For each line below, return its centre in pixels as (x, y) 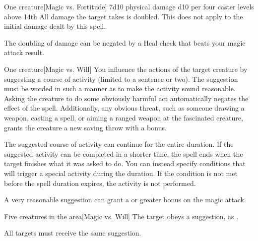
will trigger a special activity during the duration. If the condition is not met (121, 173)
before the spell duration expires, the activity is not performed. (100, 183)
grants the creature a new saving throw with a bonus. (85, 127)
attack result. (24, 52)
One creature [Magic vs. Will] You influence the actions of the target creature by (126, 69)
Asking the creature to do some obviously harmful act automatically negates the (126, 98)
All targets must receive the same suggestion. (73, 233)
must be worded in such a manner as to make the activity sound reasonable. (120, 89)
